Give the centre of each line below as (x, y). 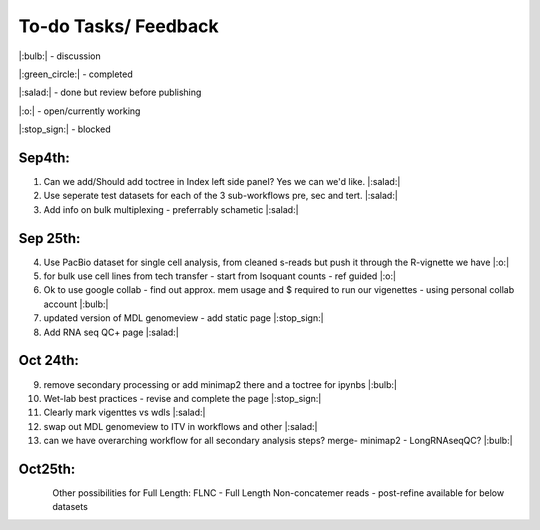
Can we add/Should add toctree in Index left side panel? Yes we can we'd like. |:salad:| (222, 182)
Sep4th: (44, 157)
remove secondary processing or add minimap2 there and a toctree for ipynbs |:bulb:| (220, 384)
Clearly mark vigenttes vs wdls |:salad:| (124, 412)
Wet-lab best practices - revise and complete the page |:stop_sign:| (182, 398)
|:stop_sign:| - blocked (64, 129)
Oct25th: (47, 468)
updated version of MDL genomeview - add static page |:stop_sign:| (183, 318)
